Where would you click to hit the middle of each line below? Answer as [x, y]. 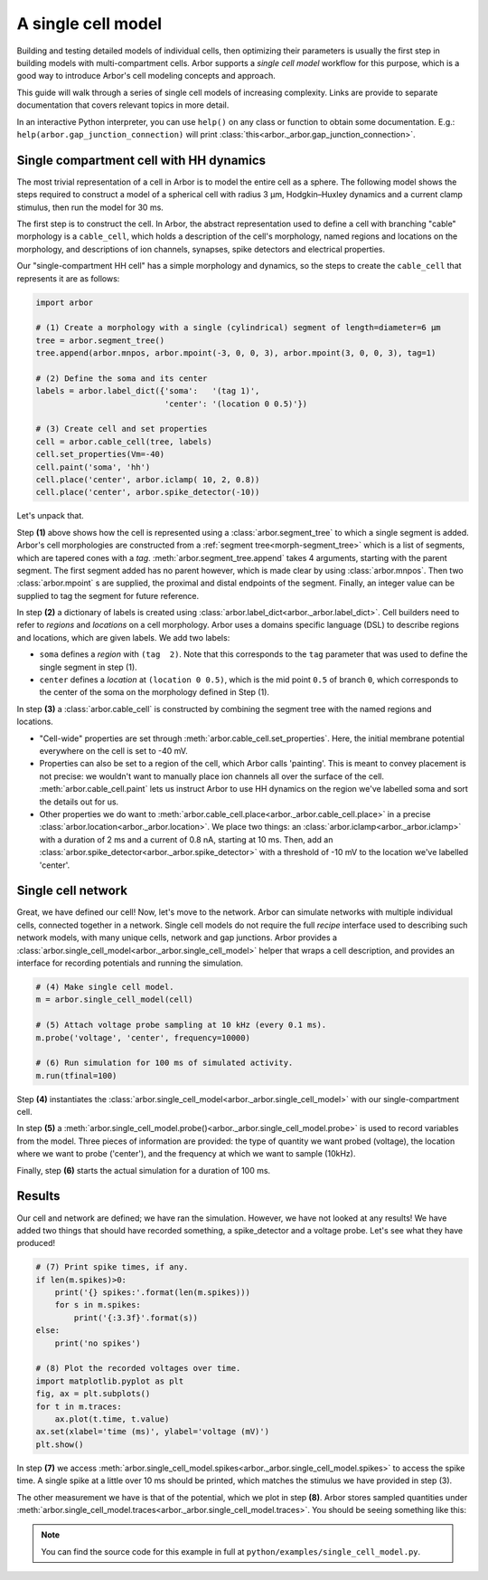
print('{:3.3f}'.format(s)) [136, 1318]
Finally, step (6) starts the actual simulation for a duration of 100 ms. [144, 1170]
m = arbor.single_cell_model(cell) [114, 999]
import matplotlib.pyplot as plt [110, 1381]
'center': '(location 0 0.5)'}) [236, 404]
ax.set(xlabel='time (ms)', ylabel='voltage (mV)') [153, 1432]
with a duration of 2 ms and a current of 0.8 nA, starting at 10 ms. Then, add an [186, 839]
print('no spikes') [98, 1343]
